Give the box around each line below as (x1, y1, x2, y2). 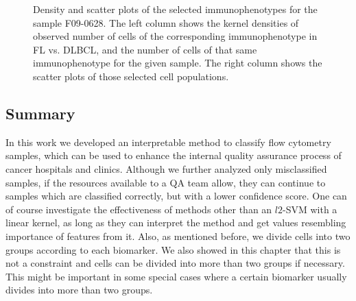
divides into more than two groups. (5, 282, 153, 297)
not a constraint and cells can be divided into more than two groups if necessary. (5, 256, 345, 270)
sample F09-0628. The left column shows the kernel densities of (33, 15, 299, 29)
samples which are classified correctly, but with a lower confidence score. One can (5, 189, 347, 203)
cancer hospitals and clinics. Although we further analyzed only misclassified (5, 161, 327, 176)
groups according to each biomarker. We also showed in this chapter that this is (5, 242, 341, 256)
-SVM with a (282, 202, 337, 216)
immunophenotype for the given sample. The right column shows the (33, 56, 322, 70)
